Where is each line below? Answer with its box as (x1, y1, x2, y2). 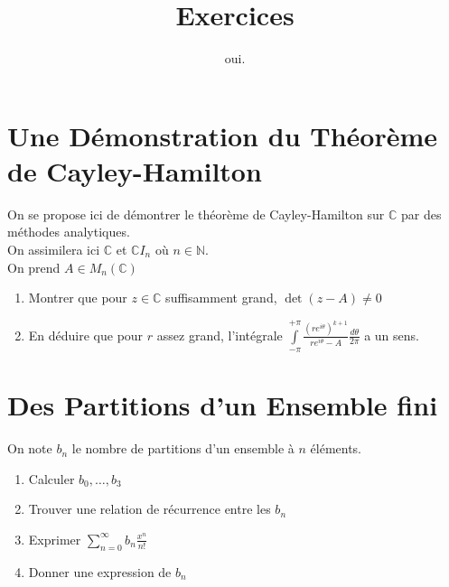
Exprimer (28, 529, 81, 548)
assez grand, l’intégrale (156, 325, 283, 344)
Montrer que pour (28, 288, 127, 307)
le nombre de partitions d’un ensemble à (71, 439, 295, 458)
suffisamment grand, (165, 288, 277, 307)
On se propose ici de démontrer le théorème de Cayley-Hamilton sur (7, 204, 385, 223)
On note (7, 439, 52, 458)
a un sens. (364, 325, 419, 344)
